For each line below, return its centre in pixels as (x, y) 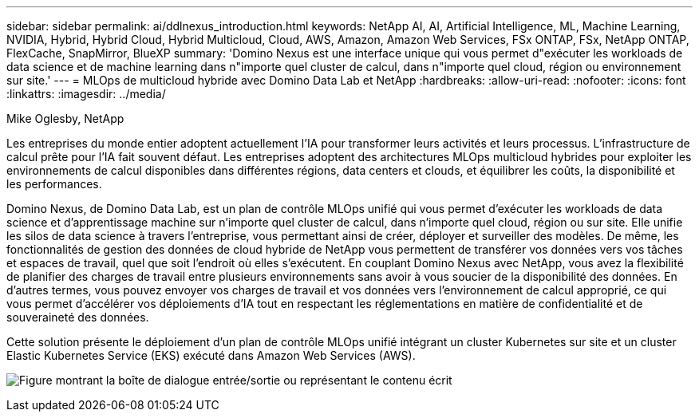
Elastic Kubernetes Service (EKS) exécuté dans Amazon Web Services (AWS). (211, 355)
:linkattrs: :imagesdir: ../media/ (86, 94)
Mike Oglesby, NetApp (65, 118)
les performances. (54, 184)
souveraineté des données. (78, 317)
